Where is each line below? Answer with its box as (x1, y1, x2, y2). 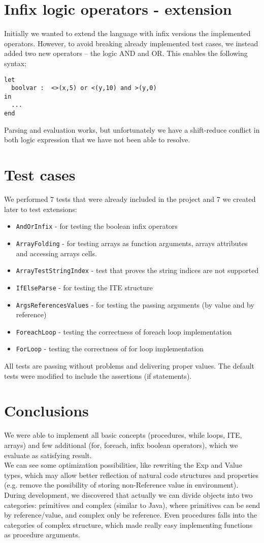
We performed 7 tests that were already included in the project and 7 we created (4, 194, 256, 204)
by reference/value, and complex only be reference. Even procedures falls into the (4, 509, 257, 520)
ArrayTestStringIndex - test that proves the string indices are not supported (16, 265, 259, 276)
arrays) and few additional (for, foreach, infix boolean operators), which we (4, 439, 238, 450)
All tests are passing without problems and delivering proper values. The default (4, 360, 255, 371)
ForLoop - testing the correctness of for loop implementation (16, 343, 204, 354)
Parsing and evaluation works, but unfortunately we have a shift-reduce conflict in (4, 124, 260, 135)
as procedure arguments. (4, 529, 80, 540)
